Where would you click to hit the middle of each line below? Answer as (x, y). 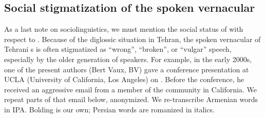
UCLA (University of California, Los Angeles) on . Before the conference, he (124, 79)
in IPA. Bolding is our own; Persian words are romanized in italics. (109, 109)
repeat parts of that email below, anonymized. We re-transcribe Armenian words (131, 99)
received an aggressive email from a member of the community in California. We (130, 89)
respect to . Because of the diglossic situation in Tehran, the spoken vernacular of (132, 39)
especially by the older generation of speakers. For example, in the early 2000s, (128, 59)
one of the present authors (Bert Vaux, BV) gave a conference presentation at (127, 69)
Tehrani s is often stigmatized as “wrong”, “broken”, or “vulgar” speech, (118, 49)
